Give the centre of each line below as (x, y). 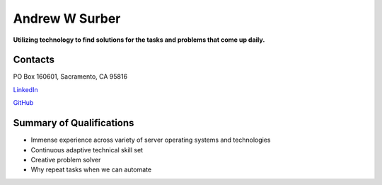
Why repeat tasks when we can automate (91, 169)
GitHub (23, 103)
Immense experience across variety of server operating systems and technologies (151, 140)
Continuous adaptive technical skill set (87, 150)
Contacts (34, 60)
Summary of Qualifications (74, 123)
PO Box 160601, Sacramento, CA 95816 (70, 77)
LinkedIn (25, 89)
